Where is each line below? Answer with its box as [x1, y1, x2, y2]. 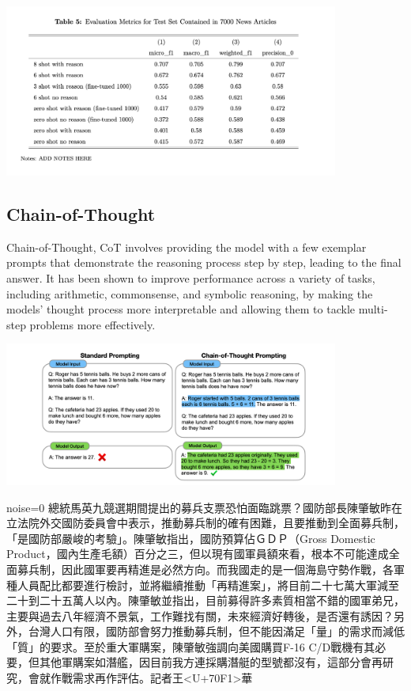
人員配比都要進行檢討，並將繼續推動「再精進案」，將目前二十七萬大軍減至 [17, 576, 399, 593]
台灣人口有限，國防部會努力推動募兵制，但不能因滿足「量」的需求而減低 [28, 623, 405, 640]
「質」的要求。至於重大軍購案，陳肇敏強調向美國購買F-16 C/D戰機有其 [6, 638, 375, 655]
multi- [358, 301, 388, 317]
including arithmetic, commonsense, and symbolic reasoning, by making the [6, 285, 373, 302]
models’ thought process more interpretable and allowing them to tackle [6, 301, 355, 317]
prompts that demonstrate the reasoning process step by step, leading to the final [6, 254, 402, 271]
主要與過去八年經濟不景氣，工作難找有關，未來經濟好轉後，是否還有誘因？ [6, 607, 394, 624]
